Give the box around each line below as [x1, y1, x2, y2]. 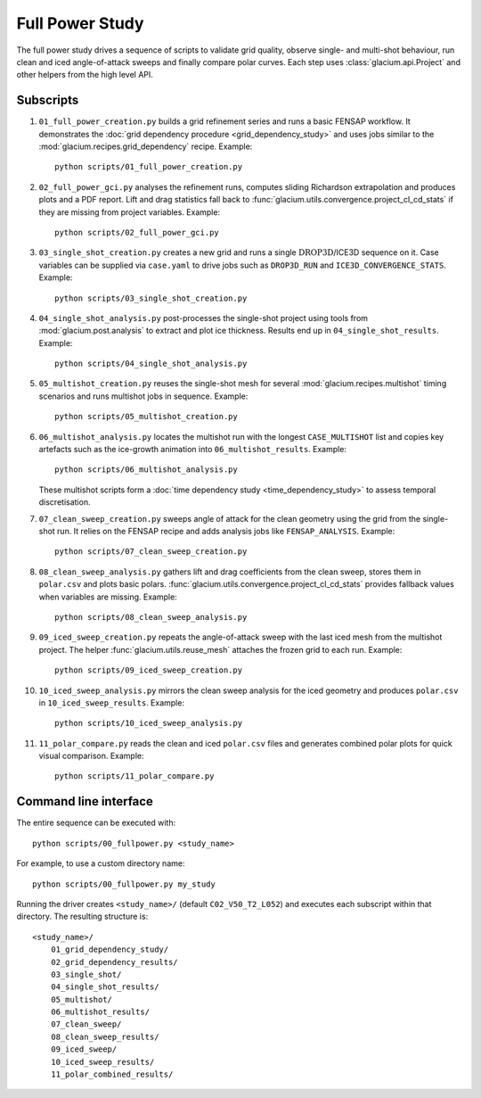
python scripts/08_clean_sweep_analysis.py [54, 612, 248, 622]
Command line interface [16, 794, 153, 809]
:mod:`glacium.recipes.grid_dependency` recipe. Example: [38, 141, 253, 152]
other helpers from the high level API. [16, 70, 153, 80]
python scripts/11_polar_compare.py [54, 772, 215, 781]
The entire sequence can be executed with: [16, 817, 176, 829]
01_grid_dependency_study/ [50, 945, 169, 954]
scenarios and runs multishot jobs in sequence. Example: [38, 391, 249, 401]
